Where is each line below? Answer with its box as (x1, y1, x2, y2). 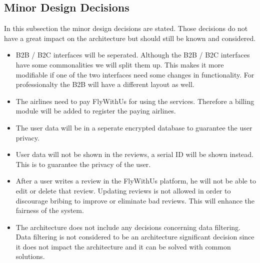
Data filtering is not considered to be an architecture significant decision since (15, 231, 254, 242)
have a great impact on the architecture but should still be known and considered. (4, 32, 256, 43)
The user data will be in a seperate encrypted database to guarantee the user (15, 122, 252, 132)
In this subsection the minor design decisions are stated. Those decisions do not (4, 23, 248, 33)
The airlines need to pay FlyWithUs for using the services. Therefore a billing (15, 95, 254, 106)
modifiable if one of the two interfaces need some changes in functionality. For (15, 69, 254, 79)
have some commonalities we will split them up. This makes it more (15, 59, 224, 69)
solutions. (15, 251, 45, 261)
